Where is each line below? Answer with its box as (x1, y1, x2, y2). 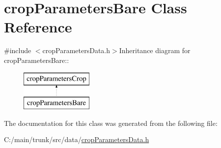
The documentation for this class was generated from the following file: (4, 118, 218, 128)
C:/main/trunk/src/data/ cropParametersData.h (4, 134, 149, 145)
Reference (4, 17, 72, 37)
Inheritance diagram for (119, 45, 191, 56)
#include (4, 45, 31, 56)
